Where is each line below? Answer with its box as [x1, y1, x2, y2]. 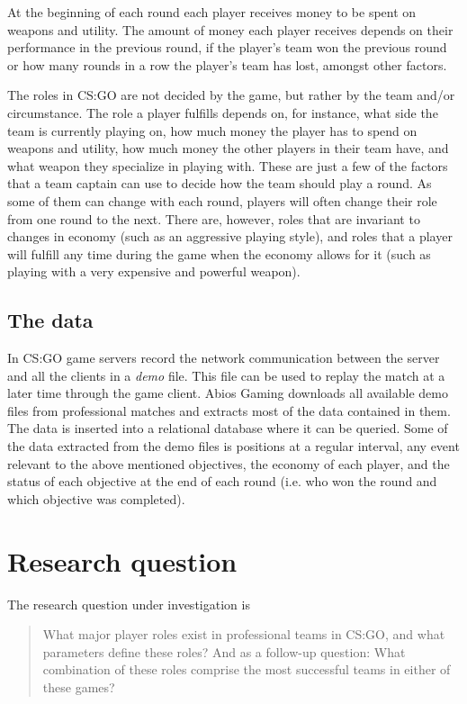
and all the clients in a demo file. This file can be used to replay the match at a [7, 366, 445, 384]
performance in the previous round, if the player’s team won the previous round [7, 38, 447, 57]
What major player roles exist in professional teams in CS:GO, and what [42, 625, 445, 644]
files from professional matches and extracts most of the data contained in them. [7, 401, 451, 420]
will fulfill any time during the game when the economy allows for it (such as [7, 244, 431, 263]
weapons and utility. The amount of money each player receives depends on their [7, 20, 454, 39]
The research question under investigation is [7, 594, 250, 613]
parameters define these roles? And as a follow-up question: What [42, 642, 406, 661]
